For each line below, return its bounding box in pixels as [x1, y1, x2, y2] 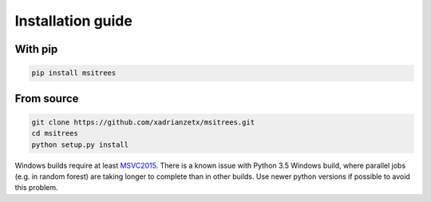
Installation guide [14, 12, 133, 30]
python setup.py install [31, 140, 129, 149]
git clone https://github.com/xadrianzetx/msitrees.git [31, 117, 255, 127]
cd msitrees [31, 129, 79, 138]
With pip [14, 42, 58, 56]
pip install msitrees [31, 69, 117, 77]
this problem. [14, 183, 59, 192]
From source [14, 92, 79, 105]
